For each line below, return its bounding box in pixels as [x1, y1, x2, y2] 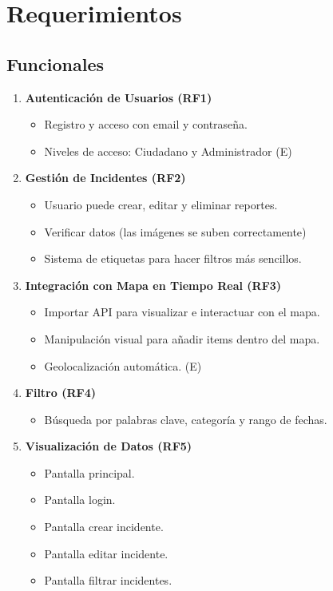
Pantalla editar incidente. [44, 545, 168, 561]
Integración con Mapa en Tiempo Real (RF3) [25, 276, 282, 293]
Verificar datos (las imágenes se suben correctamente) [44, 223, 307, 240]
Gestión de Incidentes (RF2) [25, 169, 186, 186]
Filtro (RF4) [25, 384, 96, 401]
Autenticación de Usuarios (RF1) [25, 89, 212, 105]
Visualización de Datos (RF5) [25, 438, 192, 454]
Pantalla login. [44, 491, 116, 508]
